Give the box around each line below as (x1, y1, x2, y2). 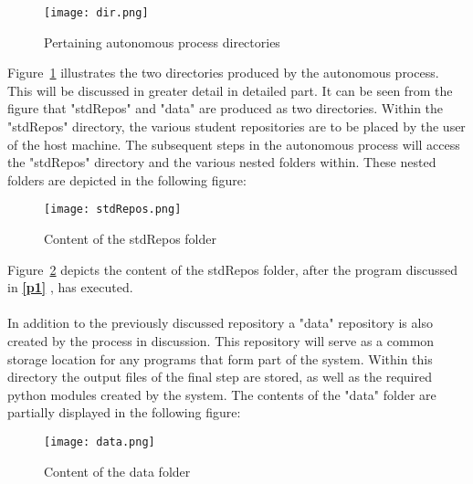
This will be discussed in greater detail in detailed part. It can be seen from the (7, 80, 453, 100)
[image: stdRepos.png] (44, 203, 182, 216)
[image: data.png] (44, 436, 155, 448)
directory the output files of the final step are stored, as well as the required (7, 367, 432, 386)
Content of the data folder (44, 461, 191, 480)
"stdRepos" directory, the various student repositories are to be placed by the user (7, 117, 466, 136)
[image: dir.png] (44, 6, 149, 19)
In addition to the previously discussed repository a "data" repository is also (7, 313, 433, 332)
